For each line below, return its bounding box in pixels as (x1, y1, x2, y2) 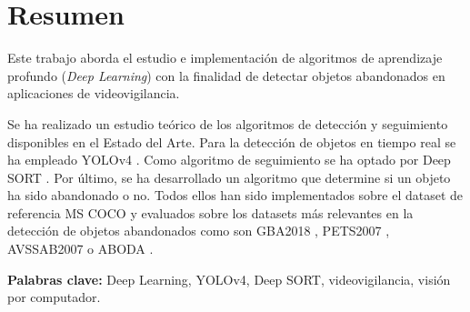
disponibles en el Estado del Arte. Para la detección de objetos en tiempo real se (7, 132, 456, 151)
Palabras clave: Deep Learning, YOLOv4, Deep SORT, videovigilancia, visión (7, 269, 451, 288)
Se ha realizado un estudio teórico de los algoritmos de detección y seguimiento (7, 114, 448, 133)
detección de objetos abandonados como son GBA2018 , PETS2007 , (7, 221, 390, 240)
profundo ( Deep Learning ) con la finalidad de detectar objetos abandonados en (7, 65, 445, 85)
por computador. (7, 287, 101, 307)
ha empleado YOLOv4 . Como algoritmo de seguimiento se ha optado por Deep (7, 150, 451, 169)
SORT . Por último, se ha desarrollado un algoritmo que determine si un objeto (7, 167, 451, 186)
